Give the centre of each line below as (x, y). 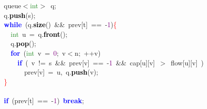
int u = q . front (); (39, 34)
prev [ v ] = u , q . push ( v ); (61, 72)
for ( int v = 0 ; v (38, 53)
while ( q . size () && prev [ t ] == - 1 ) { (60, 24)
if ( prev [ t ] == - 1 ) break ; (44, 100)
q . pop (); (23, 43)
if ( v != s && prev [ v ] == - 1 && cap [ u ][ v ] (86, 62)
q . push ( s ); (19, 15)
